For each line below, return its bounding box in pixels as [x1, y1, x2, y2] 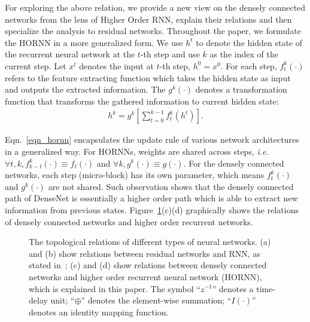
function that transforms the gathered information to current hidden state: [5, 94, 279, 107]
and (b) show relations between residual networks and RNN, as [29, 247, 260, 259]
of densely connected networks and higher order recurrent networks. [5, 215, 253, 228]
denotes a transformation [195, 83, 287, 96]
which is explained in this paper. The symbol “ [29, 282, 200, 295]
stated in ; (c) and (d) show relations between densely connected [29, 259, 267, 271]
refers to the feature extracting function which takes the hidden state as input [5, 71, 291, 84]
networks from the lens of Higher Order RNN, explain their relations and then [5, 13, 292, 25]
